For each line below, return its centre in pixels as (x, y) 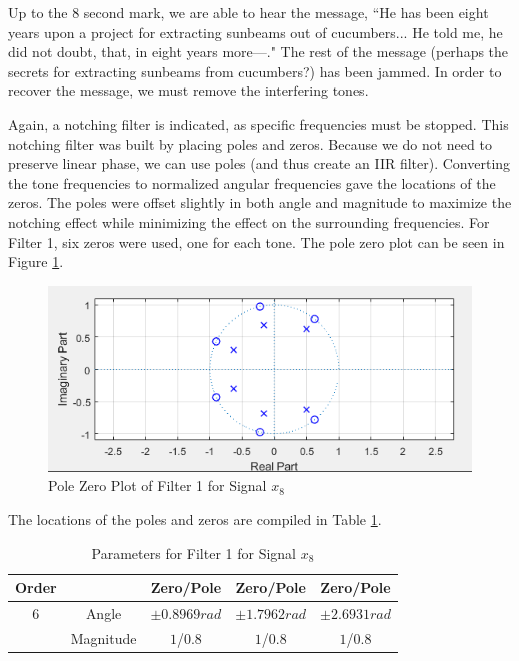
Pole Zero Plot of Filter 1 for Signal (157, 485)
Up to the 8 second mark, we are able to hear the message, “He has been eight (248, 12)
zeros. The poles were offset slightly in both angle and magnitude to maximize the (260, 202)
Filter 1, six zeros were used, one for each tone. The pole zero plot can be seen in (256, 241)
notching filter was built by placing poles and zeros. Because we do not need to (250, 143)
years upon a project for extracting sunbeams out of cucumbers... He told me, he (255, 31)
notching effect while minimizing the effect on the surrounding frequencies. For (249, 221)
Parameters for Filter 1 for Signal (194, 552)
